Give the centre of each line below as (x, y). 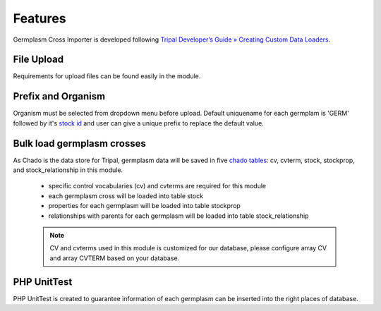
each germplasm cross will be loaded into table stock (126, 196)
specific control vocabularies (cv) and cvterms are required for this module (157, 186)
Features (40, 18)
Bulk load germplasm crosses (79, 144)
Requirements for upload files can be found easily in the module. (107, 76)
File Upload (38, 60)
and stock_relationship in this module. (68, 170)
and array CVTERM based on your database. (115, 258)
